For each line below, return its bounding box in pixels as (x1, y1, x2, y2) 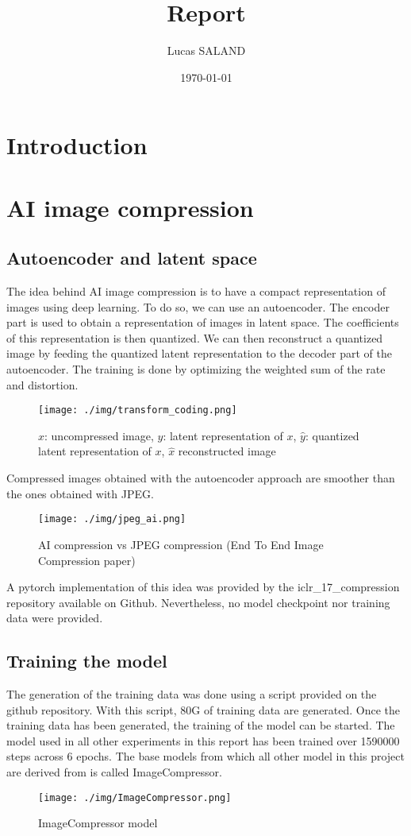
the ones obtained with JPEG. (6, 485, 154, 501)
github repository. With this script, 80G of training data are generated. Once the (6, 701, 401, 718)
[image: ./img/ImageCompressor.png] (38, 791, 232, 803)
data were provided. (6, 610, 103, 626)
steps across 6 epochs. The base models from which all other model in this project (6, 748, 405, 764)
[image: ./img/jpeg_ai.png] (38, 513, 186, 525)
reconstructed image (178, 443, 276, 459)
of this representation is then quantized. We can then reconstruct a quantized (6, 329, 383, 346)
